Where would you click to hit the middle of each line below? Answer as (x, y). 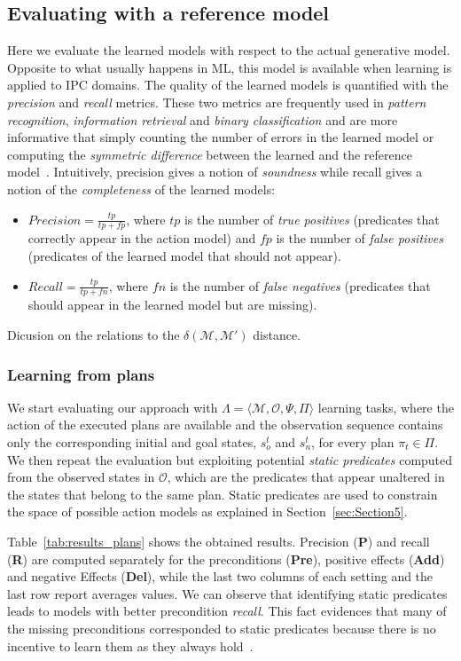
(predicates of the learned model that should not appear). (184, 255)
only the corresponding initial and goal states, (132, 441)
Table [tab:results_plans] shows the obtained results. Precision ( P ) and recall (219, 541)
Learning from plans (81, 374)
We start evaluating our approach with (113, 407)
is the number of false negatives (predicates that (300, 285)
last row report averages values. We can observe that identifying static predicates (227, 593)
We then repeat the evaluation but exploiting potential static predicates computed (230, 459)
